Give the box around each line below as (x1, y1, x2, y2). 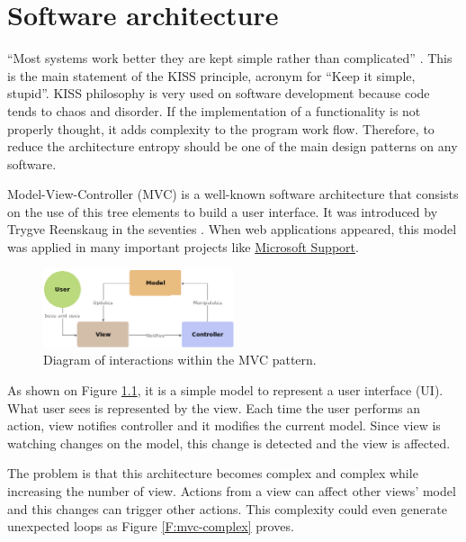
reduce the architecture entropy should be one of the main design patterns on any (7, 137, 458, 156)
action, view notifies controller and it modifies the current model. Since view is (7, 416, 441, 435)
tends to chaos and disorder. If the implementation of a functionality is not (7, 101, 421, 120)
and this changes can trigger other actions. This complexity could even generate (7, 499, 447, 518)
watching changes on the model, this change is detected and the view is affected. (7, 433, 451, 452)
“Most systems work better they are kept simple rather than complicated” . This (7, 49, 453, 68)
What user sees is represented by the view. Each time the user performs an (7, 398, 421, 417)
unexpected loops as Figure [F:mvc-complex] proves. (7, 517, 294, 536)
